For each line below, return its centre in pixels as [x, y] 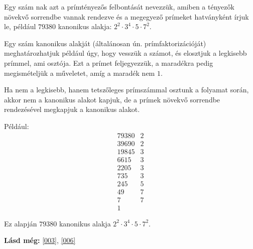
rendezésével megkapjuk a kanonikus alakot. [72, 109]
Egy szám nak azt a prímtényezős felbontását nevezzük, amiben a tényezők [119, 7]
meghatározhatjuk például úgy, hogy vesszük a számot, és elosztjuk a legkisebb [125, 53]
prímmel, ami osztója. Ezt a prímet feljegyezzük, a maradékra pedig [109, 63]
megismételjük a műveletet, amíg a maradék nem [80, 73]
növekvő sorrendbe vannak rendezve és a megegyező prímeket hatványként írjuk [126, 16]
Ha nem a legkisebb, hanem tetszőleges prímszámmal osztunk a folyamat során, [126, 90]
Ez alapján [21, 223]
